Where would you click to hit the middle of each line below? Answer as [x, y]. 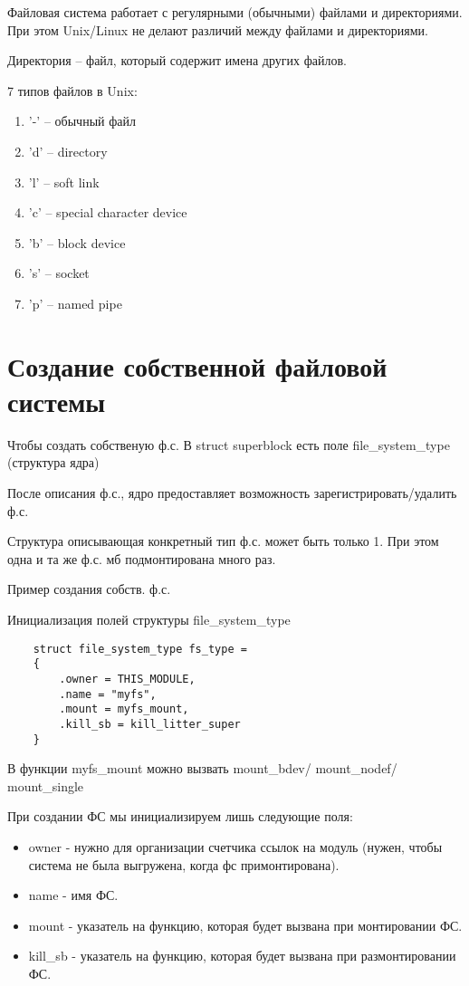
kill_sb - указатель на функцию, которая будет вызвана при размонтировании [242, 956]
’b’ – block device [77, 242]
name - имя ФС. [73, 895]
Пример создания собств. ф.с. [89, 589]
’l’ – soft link [64, 182]
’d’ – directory [68, 151]
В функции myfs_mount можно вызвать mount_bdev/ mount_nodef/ [202, 768]
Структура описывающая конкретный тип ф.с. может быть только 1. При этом [223, 541]
